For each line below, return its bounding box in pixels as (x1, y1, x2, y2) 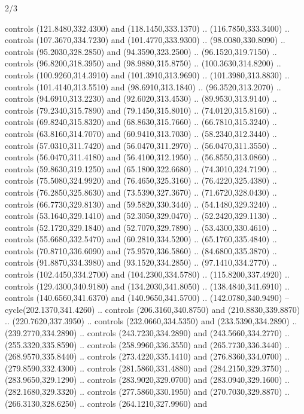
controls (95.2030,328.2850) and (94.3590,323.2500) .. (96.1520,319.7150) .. (5, 45, 277, 57)
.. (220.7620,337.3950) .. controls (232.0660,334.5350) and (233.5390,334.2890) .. (5, 315, 297, 327)
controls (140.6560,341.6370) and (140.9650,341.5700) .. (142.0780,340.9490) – (5, 291, 289, 304)
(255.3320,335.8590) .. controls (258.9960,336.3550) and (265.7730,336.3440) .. (5, 338, 290, 351)
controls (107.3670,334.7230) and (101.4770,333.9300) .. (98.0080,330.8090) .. (5, 34, 285, 46)
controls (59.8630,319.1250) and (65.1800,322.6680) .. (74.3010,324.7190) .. (5, 162, 277, 175)
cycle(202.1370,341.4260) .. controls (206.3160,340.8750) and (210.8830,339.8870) (5, 303, 300, 315)
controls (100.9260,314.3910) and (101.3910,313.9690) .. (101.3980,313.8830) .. (5, 68, 290, 81)
